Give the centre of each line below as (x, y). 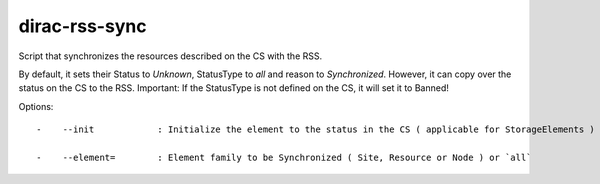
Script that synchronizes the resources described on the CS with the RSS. (170, 56)
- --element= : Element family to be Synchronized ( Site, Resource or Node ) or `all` (284, 157)
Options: (36, 106)
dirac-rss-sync (82, 26)
